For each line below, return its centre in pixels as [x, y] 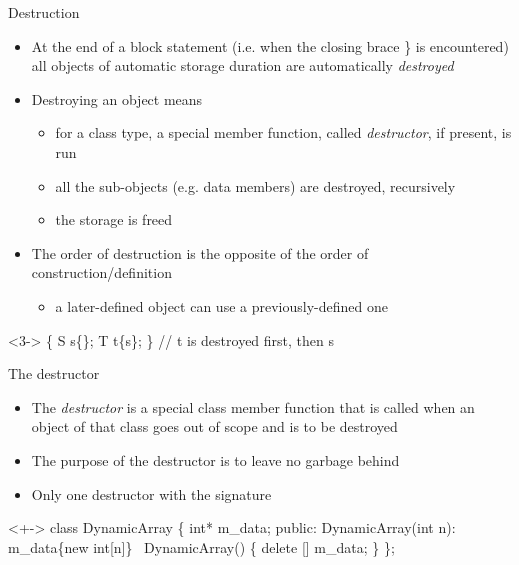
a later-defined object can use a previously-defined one [221, 305]
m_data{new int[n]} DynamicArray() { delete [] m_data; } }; [201, 546]
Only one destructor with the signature [151, 493]
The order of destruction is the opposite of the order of [200, 252]
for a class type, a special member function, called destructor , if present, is [283, 132]
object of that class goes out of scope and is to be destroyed [214, 426]
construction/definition [101, 272]
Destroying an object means [117, 98]
